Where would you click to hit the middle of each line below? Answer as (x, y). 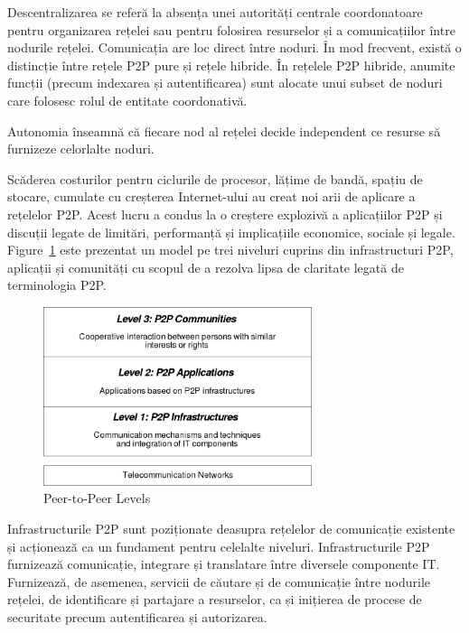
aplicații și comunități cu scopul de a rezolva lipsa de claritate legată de (206, 267)
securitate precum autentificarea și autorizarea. (137, 616)
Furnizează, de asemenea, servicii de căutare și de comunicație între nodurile (219, 581)
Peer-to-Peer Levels (97, 498)
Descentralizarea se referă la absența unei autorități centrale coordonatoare (215, 12)
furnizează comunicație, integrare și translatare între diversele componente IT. (224, 564)
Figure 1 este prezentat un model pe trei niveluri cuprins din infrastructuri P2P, (230, 250)
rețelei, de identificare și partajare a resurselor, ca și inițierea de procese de (215, 599)
